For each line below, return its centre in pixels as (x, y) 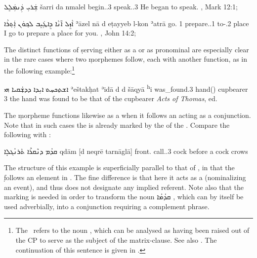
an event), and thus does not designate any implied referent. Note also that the (124, 187)
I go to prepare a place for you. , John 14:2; (70, 33)
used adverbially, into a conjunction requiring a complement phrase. (107, 206)
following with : (27, 134)
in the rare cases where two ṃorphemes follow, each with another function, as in (126, 59)
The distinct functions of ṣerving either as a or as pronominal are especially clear (127, 49)
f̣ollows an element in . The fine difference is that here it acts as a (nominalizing (125, 177)
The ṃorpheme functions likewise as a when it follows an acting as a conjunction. (128, 115)
